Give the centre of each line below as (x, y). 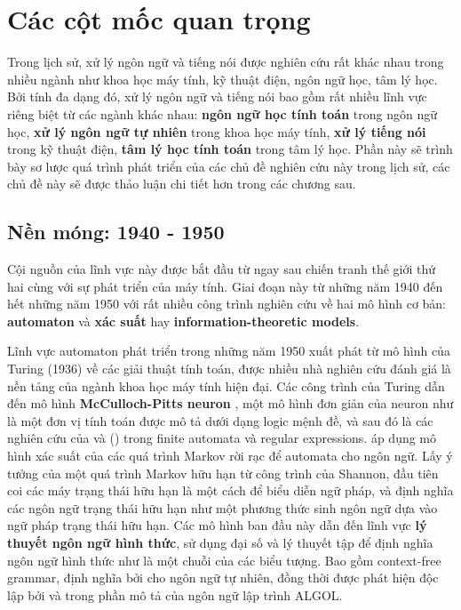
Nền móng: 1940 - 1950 (116, 232)
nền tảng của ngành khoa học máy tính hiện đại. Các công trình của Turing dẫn (226, 385)
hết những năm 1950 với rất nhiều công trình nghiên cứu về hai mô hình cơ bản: (227, 304)
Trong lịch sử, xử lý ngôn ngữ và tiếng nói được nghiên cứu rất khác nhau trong (226, 62)
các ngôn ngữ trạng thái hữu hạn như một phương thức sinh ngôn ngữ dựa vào (223, 507)
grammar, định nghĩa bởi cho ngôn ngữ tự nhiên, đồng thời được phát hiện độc (223, 578)
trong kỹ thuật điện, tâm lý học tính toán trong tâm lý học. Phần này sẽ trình (230, 149)
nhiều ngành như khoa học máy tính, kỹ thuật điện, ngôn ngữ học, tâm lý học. (223, 79)
